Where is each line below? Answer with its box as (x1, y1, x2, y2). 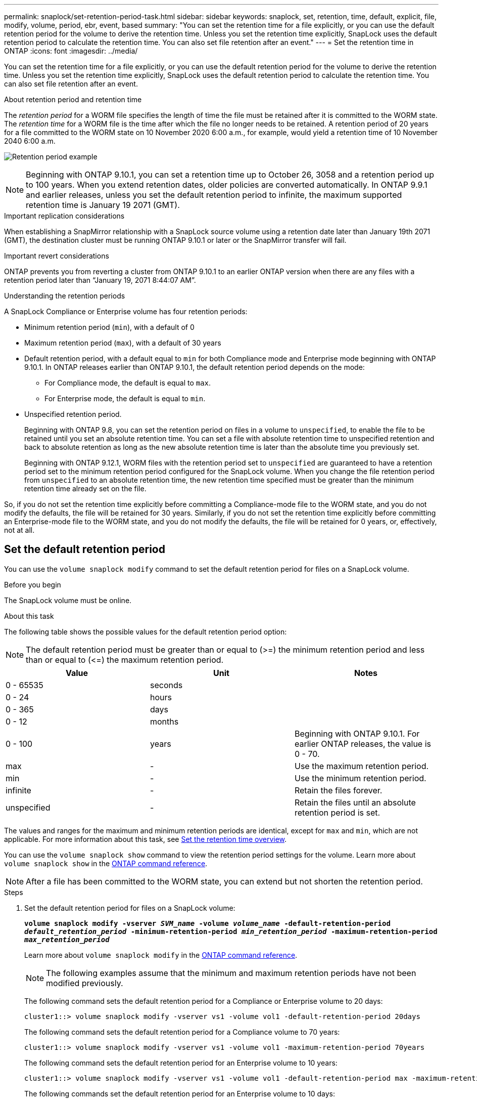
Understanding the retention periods (4, 291, 125, 300)
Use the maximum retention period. (294, 760, 429, 771)
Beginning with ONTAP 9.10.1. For (294, 728, 420, 739)
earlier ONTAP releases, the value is (294, 738, 431, 749)
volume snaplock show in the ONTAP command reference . (4, 859, 208, 868)
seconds (150, 680, 183, 690)
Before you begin (4, 580, 61, 589)
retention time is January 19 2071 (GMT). (26, 200, 180, 210)
